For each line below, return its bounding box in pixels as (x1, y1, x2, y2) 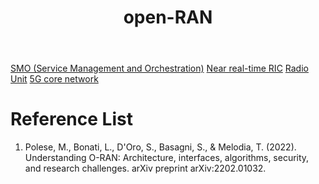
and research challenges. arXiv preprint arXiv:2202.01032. (24, 162, 267, 175)
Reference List (10, 108, 133, 131)
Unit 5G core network (10, 73, 99, 85)
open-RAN (123, 6, 213, 29)
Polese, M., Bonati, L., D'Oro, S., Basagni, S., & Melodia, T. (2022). (24, 141, 297, 153)
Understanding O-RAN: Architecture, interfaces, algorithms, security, (24, 152, 310, 164)
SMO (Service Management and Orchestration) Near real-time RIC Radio (10, 62, 309, 75)
